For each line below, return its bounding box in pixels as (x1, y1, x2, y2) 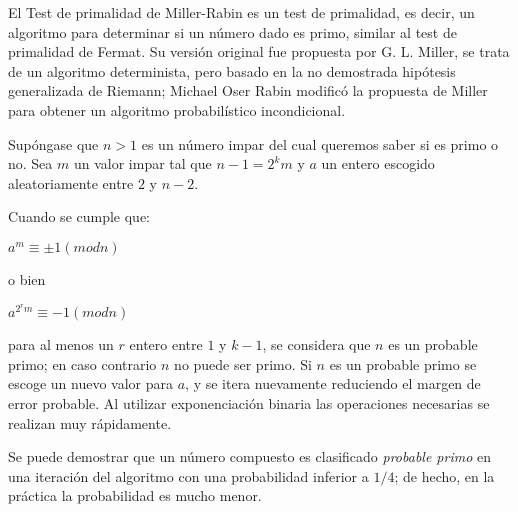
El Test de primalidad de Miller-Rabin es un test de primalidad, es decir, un (8, 2, 475, 22)
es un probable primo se (329, 353, 477, 374)
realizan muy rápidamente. (8, 412, 172, 433)
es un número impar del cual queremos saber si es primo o (141, 133, 499, 154)
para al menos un (8, 334, 114, 355)
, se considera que (262, 334, 371, 355)
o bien (8, 268, 46, 289)
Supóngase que (8, 133, 99, 154)
